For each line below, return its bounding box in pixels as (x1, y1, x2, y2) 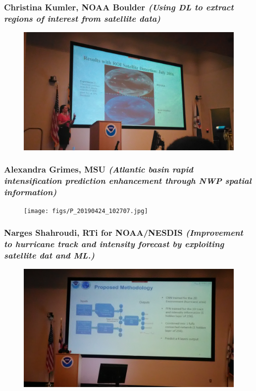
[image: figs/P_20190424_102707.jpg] (24, 208, 148, 215)
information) (4, 186, 57, 198)
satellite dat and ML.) (4, 249, 95, 261)
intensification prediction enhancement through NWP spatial (4, 174, 252, 187)
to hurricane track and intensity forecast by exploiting (4, 237, 224, 250)
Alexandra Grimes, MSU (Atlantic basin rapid (4, 163, 193, 175)
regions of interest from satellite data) (4, 12, 161, 24)
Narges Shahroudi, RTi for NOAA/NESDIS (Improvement (4, 226, 243, 238)
